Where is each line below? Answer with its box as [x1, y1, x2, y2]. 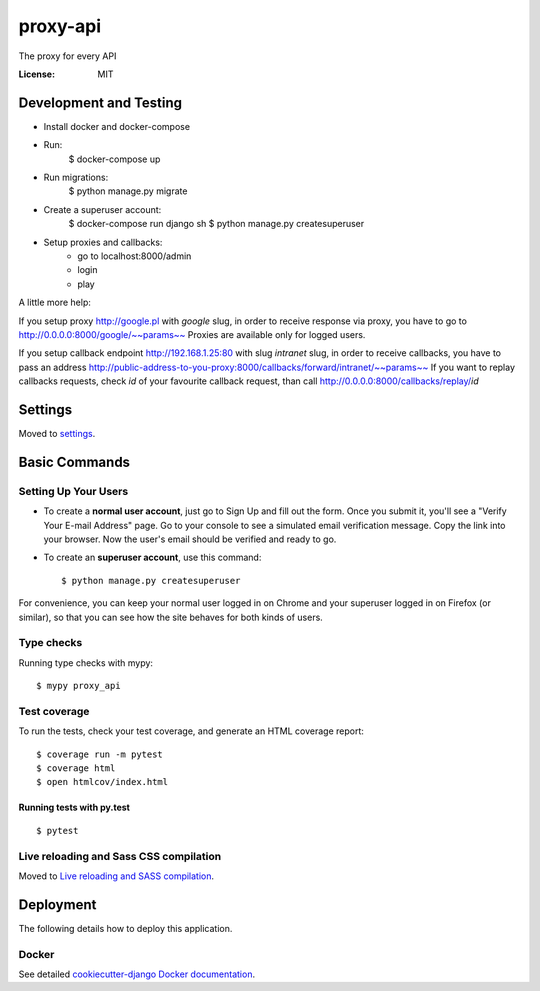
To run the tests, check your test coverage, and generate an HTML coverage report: [18, 725, 365, 737]
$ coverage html [36, 762, 116, 774]
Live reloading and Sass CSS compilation [18, 849, 222, 863]
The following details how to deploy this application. [18, 922, 233, 934]
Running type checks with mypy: [18, 656, 154, 669]
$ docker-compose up [68, 153, 161, 165]
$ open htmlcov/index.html [36, 776, 169, 788]
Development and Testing [18, 94, 183, 111]
